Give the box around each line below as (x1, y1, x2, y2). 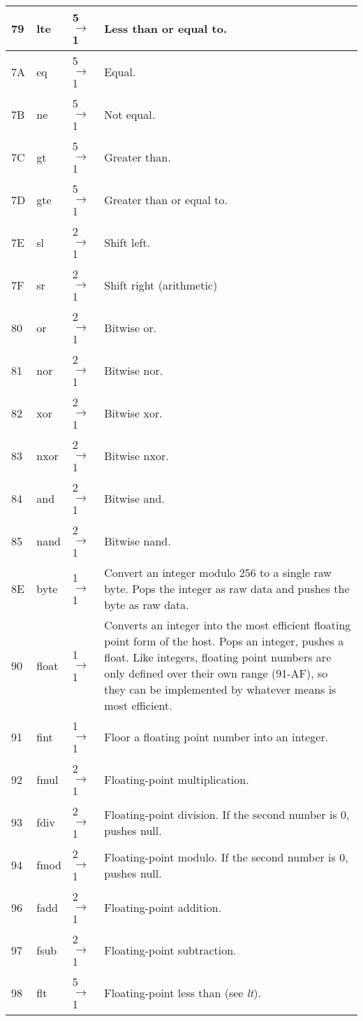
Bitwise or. (104, 320, 157, 336)
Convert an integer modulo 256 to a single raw (104, 564, 332, 580)
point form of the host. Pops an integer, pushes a (104, 633, 344, 649)
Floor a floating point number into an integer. (104, 729, 329, 745)
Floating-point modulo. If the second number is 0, (104, 848, 348, 865)
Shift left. (104, 234, 151, 250)
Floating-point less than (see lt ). (104, 985, 261, 1001)
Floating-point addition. (104, 899, 222, 915)
